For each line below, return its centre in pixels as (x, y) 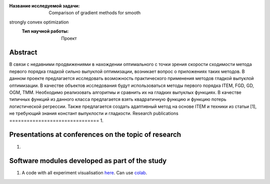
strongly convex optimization (39, 22)
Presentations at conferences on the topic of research (95, 135)
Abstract (23, 52)
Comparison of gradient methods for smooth (95, 13)
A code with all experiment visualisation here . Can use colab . (84, 173)
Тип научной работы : (45, 31)
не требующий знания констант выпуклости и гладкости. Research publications (94, 113)
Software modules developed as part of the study (88, 161)
